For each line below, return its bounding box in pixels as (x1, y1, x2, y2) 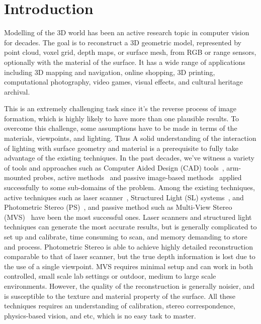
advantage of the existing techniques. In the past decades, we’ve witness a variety (4, 152, 254, 163)
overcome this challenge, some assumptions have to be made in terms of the (4, 123, 237, 133)
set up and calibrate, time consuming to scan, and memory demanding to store (4, 231, 247, 241)
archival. (4, 86, 30, 97)
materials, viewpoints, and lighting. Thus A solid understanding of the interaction (4, 133, 256, 143)
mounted (4, 172, 31, 183)
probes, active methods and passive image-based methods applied (33, 172, 242, 183)
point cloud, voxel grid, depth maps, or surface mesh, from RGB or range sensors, (4, 47, 256, 57)
